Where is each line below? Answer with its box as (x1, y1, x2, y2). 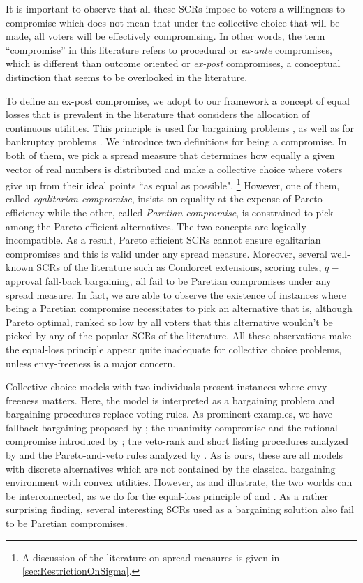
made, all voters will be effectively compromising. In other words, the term (6, 29, 325, 43)
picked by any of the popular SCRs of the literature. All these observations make (6, 328, 352, 343)
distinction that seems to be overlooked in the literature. (6, 69, 248, 84)
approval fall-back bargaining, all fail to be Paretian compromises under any (6, 273, 332, 288)
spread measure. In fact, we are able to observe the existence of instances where (6, 287, 346, 302)
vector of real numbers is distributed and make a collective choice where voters (6, 161, 343, 176)
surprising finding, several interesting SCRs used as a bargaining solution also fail (6, 502, 354, 517)
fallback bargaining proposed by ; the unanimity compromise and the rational (6, 420, 338, 434)
